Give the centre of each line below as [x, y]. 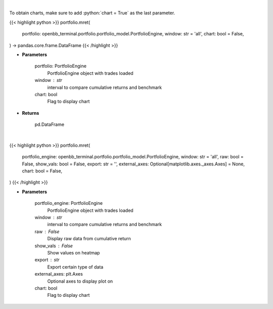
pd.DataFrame [50, 124]
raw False [47, 231]
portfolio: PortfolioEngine [61, 66]
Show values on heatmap [74, 252]
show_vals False [54, 246]
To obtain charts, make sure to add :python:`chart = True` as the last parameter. [92, 13]
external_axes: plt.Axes [59, 274]
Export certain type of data [75, 267]
